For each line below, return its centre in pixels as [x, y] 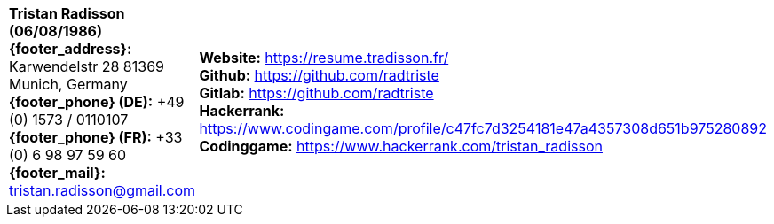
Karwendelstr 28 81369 [87, 66]
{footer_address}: [71, 49]
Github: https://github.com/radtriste [319, 75]
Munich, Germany [68, 84]
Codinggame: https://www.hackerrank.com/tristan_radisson [401, 146]
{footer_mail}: [57, 173]
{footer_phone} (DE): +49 [97, 102]
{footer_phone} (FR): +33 [96, 137]
